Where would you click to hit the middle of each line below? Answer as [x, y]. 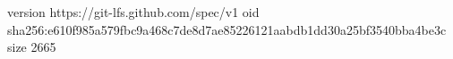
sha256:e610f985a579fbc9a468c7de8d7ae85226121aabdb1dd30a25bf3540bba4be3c [227, 29]
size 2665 [32, 47]
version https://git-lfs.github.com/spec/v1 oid [133, 12]
